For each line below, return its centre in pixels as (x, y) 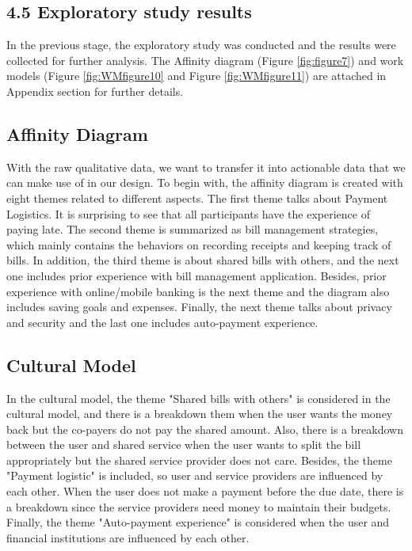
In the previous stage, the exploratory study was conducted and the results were (201, 45)
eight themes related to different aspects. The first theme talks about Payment (197, 198)
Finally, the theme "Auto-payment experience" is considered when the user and (198, 522)
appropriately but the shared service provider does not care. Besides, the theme (199, 460)
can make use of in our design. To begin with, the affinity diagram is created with (205, 182)
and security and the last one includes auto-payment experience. (162, 322)
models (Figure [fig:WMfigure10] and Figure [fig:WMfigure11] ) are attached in (196, 76)
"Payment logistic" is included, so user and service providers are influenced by (195, 475)
